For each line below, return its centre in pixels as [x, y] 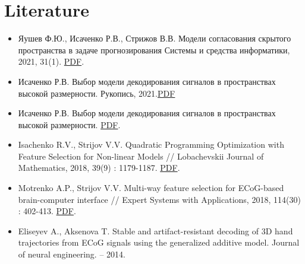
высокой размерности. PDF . [69, 124]
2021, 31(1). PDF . [51, 61]
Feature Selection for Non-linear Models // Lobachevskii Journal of [141, 156]
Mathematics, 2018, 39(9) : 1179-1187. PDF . [99, 168]
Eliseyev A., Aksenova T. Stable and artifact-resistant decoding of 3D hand [155, 230]
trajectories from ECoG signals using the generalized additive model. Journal [159, 242]
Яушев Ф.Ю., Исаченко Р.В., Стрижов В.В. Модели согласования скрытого [155, 38]
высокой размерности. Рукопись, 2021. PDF [97, 93]
